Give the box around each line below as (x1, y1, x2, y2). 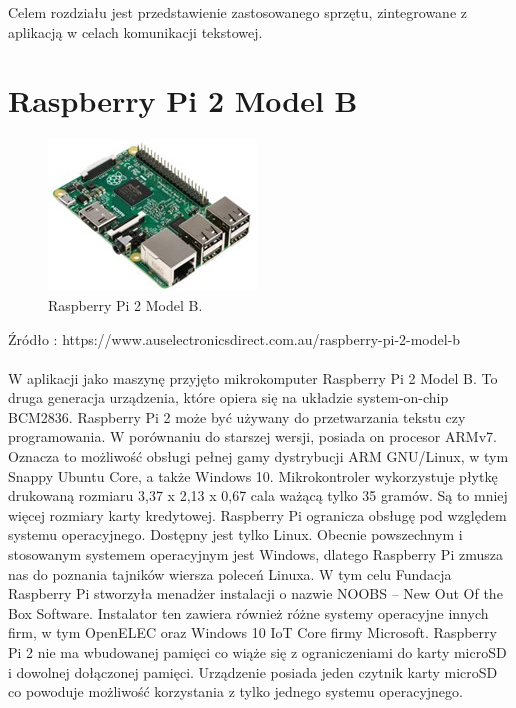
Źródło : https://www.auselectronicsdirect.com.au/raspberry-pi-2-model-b (8, 328, 461, 349)
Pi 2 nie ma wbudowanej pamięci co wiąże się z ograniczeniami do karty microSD (8, 642, 507, 662)
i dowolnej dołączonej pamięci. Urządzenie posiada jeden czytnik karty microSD (8, 661, 498, 682)
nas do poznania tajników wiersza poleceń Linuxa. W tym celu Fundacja (8, 563, 452, 584)
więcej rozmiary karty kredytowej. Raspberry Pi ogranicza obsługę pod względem (8, 504, 507, 525)
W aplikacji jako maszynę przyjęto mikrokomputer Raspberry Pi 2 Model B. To (8, 367, 498, 388)
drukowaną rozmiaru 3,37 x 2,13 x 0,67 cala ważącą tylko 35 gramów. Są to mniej (8, 485, 508, 506)
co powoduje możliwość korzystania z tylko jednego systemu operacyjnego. (8, 681, 463, 702)
